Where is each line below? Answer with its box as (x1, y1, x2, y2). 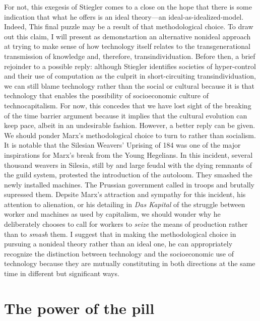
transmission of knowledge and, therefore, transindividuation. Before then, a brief (4, 50, 255, 61)
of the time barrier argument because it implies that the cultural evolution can (4, 110, 247, 120)
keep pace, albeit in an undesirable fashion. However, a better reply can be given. (4, 120, 255, 131)
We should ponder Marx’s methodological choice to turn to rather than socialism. (4, 130, 256, 140)
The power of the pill (4, 297, 155, 318)
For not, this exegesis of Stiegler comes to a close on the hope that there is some (4, 2, 252, 12)
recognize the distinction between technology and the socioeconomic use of (4, 248, 234, 259)
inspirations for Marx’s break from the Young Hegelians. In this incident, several (4, 149, 253, 160)
